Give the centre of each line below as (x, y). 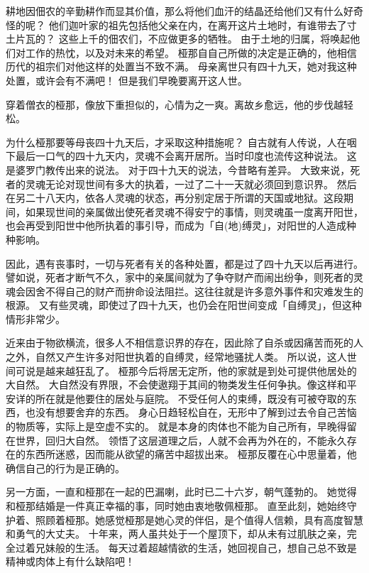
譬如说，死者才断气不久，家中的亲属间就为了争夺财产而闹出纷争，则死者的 (180, 277)
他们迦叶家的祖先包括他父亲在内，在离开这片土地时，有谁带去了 (198, 24)
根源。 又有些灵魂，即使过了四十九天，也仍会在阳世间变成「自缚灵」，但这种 (184, 305)
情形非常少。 (35, 318)
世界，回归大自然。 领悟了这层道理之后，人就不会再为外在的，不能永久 (181, 440)
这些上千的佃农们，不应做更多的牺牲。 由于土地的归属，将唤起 (204, 39)
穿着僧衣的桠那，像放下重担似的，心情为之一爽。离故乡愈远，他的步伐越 (175, 104)
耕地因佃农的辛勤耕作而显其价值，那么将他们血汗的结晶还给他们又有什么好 (180, 11)
